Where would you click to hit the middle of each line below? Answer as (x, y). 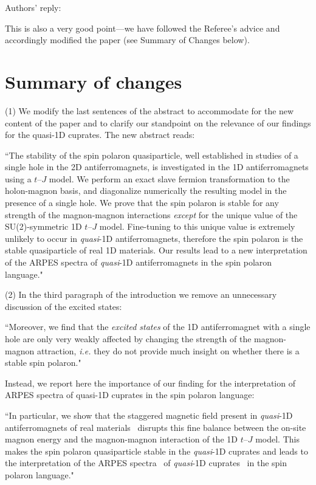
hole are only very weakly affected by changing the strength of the (128, 339)
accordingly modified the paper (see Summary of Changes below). (127, 40)
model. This (277, 439)
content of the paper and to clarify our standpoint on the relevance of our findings (158, 122)
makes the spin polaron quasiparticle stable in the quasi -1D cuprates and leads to (156, 451)
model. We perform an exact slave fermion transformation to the (169, 178)
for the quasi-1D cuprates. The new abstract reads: (100, 135)
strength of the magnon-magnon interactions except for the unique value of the (151, 214)
